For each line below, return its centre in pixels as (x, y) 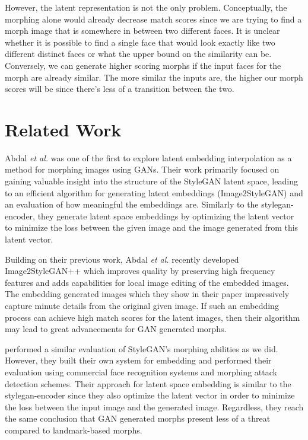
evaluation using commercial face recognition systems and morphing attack (141, 372)
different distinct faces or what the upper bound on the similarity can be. (138, 54)
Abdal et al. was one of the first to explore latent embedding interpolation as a (148, 157)
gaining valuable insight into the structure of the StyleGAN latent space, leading (151, 181)
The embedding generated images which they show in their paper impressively (147, 294)
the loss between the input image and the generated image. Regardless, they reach (154, 406)
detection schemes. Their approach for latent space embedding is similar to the (148, 383)
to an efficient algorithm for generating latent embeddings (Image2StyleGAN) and (154, 192)
